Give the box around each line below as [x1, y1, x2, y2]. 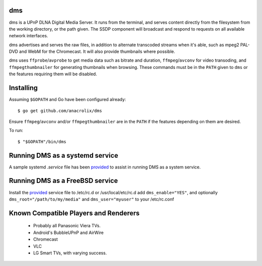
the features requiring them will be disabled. [9, 71, 97, 77]
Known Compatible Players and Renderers [9, 209, 140, 217]
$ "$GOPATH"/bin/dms [17, 139, 66, 144]
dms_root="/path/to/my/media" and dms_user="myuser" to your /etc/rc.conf [9, 196, 174, 202]
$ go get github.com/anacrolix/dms [17, 108, 102, 114]
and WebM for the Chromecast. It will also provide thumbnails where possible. [19, 49, 176, 54]
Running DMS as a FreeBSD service [9, 177, 118, 185]
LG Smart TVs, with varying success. [33, 250, 107, 256]
